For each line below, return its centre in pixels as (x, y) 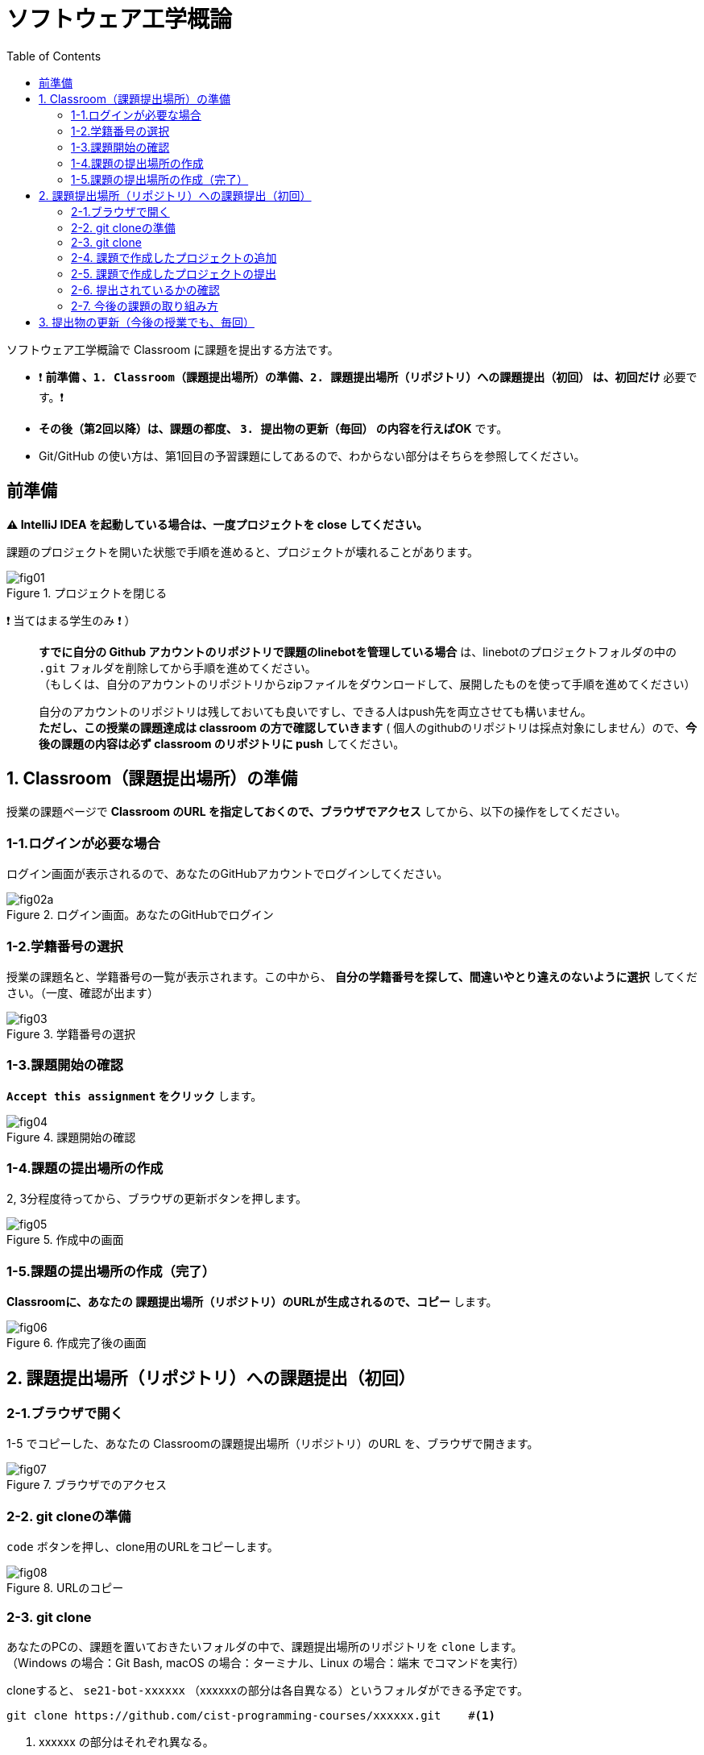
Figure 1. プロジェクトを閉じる (87, 593)
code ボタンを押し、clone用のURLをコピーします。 (143, 1547)
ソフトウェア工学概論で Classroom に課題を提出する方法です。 (173, 349)
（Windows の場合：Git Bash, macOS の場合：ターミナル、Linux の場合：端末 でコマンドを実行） (266, 1662)
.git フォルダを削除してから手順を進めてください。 (178, 667)
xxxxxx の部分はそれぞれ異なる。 (126, 1741)
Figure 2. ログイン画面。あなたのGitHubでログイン (140, 915)
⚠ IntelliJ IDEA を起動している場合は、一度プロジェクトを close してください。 (217, 524)
